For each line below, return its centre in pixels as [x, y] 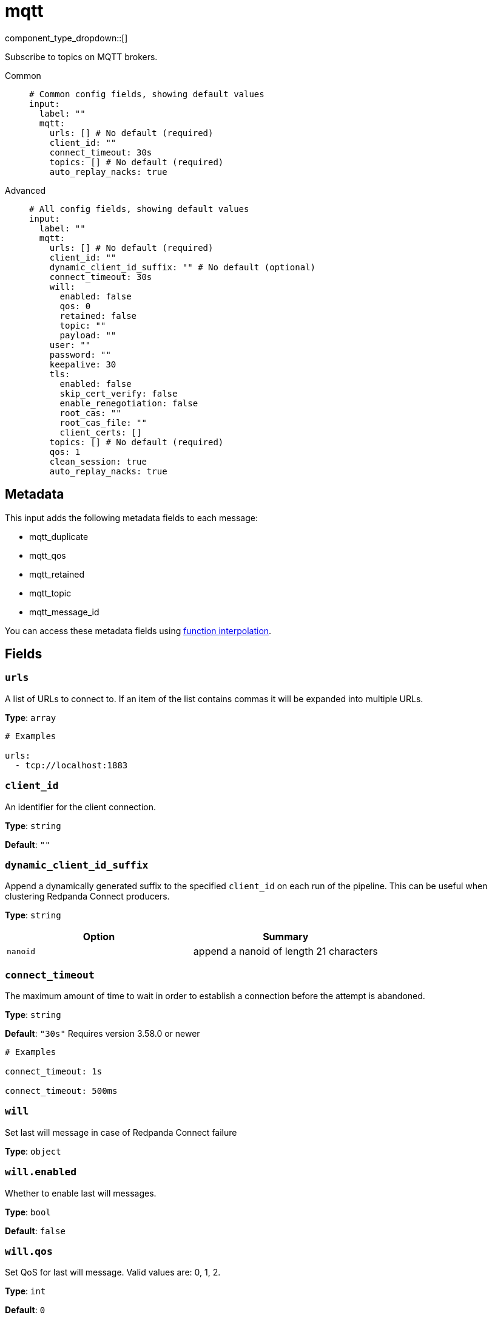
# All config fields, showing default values [139, 209]
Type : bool [28, 1212]
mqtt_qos [48, 555]
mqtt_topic [50, 593]
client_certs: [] [101, 432]
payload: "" [88, 335]
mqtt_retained [57, 574]
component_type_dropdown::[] [66, 38]
